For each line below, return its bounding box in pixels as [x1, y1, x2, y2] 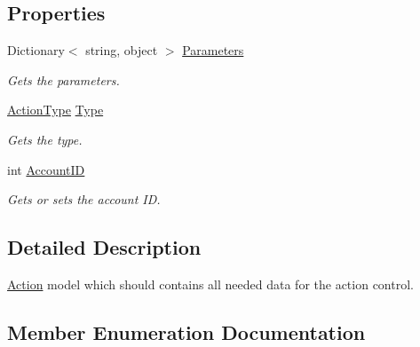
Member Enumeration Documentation [7, 318, 366, 345]
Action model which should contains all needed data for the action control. [7, 274, 414, 293]
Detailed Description [7, 233, 202, 261]
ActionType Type [7, 100, 104, 119]
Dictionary [7, 41, 65, 59]
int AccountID [7, 160, 85, 178]
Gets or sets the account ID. [7, 190, 161, 209]
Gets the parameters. [7, 70, 120, 89]
